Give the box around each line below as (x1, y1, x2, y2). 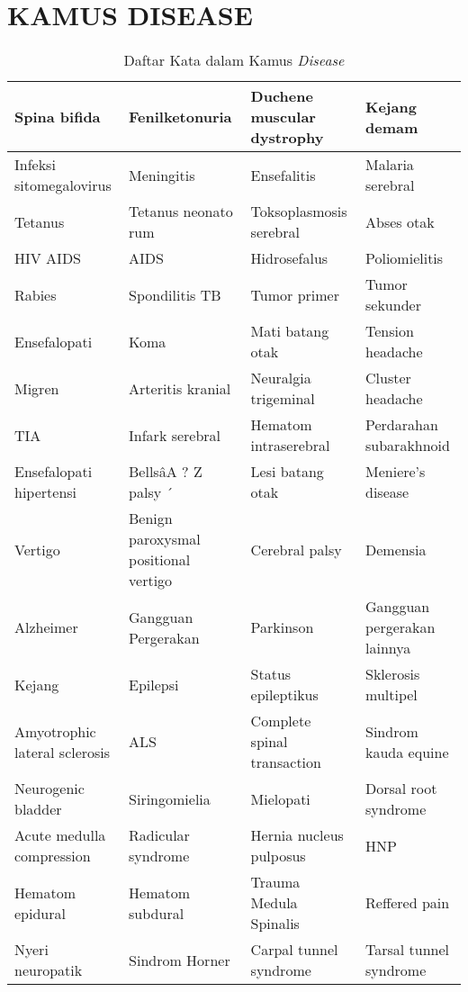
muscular (250, 106, 316, 128)
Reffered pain (365, 892, 450, 914)
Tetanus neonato (129, 201, 233, 222)
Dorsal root (365, 778, 437, 799)
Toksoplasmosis (250, 201, 347, 222)
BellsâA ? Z (129, 461, 202, 482)
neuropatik (14, 960, 83, 981)
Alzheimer (14, 617, 78, 638)
